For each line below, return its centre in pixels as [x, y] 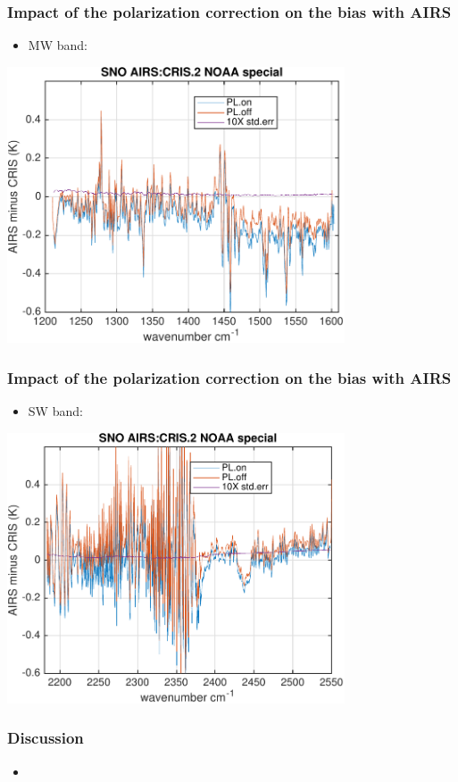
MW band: [58, 45]
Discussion [46, 738]
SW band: [55, 411]
